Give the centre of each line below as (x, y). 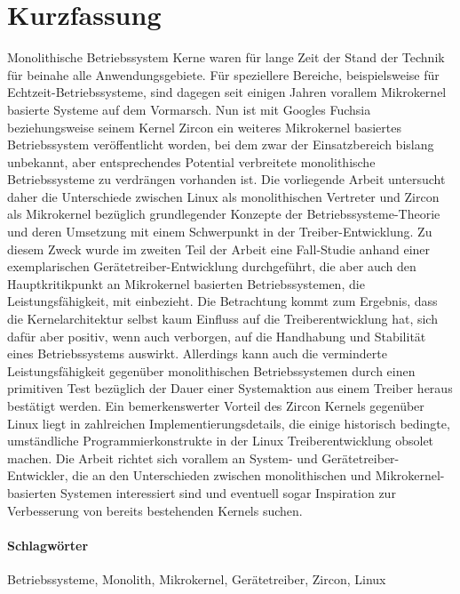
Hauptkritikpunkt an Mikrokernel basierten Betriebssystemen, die (186, 283)
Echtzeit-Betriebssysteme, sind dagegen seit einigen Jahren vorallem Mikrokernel (227, 92)
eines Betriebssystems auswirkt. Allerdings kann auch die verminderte (197, 353)
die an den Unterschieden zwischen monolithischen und (222, 475)
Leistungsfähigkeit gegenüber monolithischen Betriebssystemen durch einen (211, 370)
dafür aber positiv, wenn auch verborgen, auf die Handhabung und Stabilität (217, 336)
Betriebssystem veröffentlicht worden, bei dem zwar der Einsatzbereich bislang (221, 144)
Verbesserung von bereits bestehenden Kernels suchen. (155, 510)
